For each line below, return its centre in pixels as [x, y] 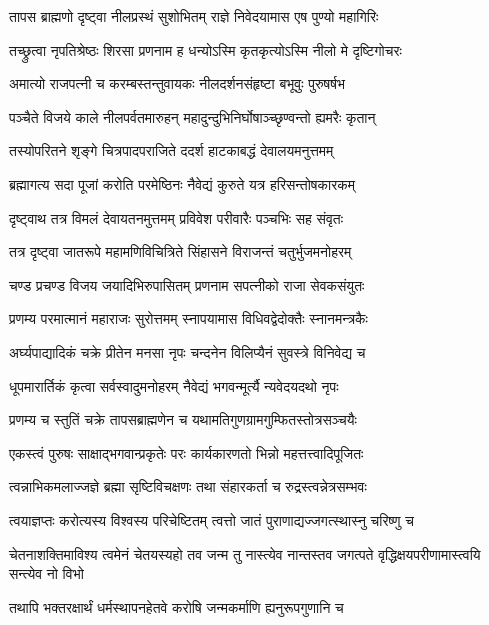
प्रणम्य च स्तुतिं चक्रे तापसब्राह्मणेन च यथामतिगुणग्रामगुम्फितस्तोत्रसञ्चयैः [183, 419]
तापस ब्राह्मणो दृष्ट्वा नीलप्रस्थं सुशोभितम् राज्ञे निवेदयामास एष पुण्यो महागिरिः [194, 16]
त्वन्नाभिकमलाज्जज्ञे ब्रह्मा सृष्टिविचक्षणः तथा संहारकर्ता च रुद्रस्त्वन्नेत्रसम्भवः [188, 486]
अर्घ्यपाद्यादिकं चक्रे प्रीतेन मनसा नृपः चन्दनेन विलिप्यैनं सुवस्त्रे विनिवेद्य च [187, 351]
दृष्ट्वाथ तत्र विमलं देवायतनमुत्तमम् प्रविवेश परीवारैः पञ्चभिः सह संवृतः [176, 217]
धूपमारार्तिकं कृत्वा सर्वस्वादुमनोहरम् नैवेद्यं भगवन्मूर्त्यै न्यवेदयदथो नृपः [174, 385]
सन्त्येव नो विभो [46, 573]
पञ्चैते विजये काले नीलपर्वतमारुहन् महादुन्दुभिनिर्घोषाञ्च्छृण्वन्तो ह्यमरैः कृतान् [192, 116]
